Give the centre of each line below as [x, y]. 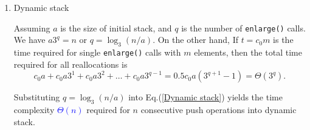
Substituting [37, 97]
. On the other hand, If [195, 40]
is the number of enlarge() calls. [243, 28]
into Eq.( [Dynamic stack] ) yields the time [205, 97]
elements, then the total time [248, 52]
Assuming [32, 28]
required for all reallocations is [71, 64]
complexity [34, 110]
